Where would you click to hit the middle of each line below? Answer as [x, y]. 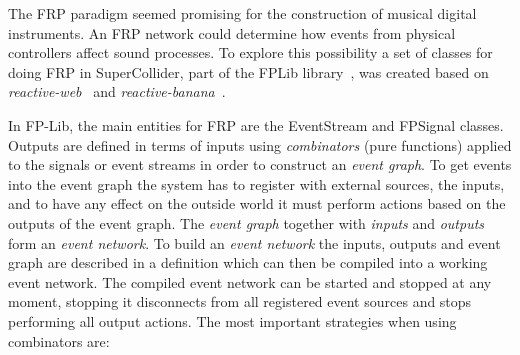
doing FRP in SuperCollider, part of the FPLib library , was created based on [248, 71]
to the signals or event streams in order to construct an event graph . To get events [260, 164]
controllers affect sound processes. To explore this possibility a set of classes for [250, 52]
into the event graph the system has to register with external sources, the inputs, [256, 183]
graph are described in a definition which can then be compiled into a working [248, 262]
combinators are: [59, 340]
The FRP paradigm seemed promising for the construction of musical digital [242, 13]
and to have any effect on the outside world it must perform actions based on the [257, 203]
